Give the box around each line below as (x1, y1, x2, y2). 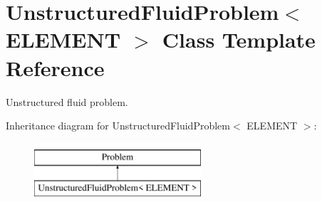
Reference (6, 53, 105, 82)
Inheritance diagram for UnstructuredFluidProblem (6, 118, 230, 133)
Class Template (162, 25, 316, 54)
